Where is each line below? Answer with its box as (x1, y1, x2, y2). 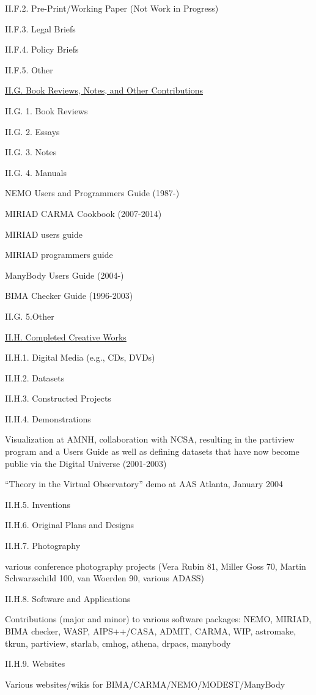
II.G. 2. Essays (5, 125, 60, 138)
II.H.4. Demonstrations (5, 412, 91, 425)
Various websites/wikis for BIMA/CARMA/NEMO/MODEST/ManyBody (5, 677, 285, 690)
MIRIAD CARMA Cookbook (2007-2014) (5, 207, 162, 219)
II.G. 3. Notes (5, 145, 57, 158)
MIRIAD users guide (5, 227, 83, 240)
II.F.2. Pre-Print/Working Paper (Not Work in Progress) (5, 2, 219, 14)
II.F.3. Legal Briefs (5, 22, 76, 35)
